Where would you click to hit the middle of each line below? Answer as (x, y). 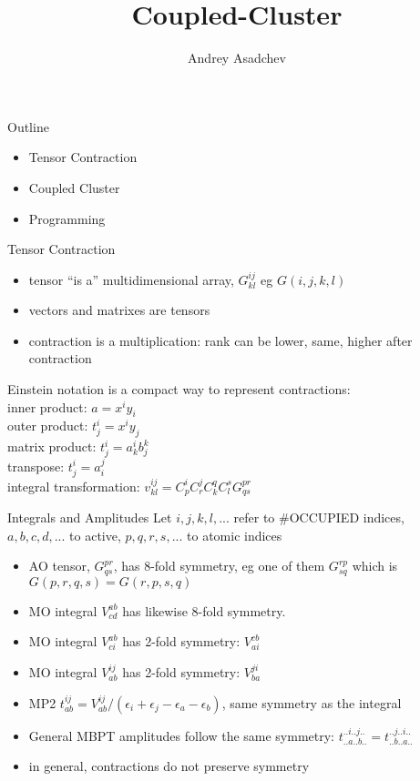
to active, (95, 535)
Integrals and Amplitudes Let (90, 517)
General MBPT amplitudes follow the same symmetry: (182, 735)
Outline (28, 126)
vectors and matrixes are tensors (119, 310)
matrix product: (52, 446)
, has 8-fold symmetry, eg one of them (219, 566)
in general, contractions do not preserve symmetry (169, 766)
